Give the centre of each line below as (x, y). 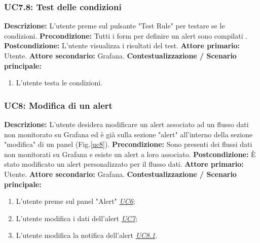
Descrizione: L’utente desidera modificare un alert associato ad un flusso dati (126, 124)
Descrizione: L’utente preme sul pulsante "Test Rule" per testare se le (115, 26)
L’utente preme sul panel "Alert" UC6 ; (76, 201)
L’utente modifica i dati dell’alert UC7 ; (77, 218)
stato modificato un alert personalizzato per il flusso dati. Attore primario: (124, 164)
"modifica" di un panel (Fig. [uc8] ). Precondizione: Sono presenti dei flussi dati (128, 144)
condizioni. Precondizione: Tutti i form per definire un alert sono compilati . (126, 35)
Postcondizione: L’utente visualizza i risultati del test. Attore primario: (122, 45)
